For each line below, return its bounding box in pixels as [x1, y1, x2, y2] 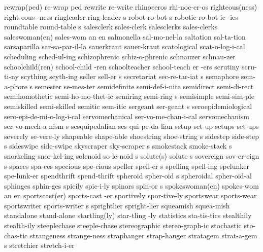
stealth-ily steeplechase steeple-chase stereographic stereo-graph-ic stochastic [4, 220, 242, 231]
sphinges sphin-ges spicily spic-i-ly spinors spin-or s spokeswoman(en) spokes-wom [4, 180, 259, 191]
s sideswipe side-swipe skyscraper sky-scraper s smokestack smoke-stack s [4, 140, 232, 151]
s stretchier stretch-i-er [4, 240, 75, 250]
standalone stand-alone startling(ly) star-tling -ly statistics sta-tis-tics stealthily [4, 210, 252, 221]
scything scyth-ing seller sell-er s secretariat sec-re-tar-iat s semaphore [21, 71, 239, 82]
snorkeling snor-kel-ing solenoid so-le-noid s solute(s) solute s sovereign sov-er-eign [4, 150, 259, 161]
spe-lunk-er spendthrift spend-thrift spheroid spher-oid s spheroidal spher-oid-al [4, 170, 252, 181]
